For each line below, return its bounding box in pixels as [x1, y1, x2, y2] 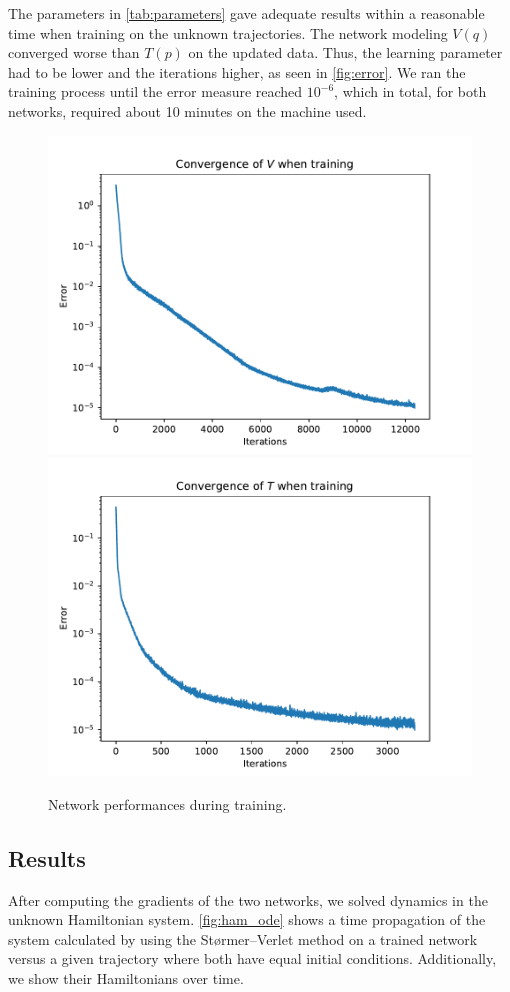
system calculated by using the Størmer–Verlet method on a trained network [8, 928, 478, 949]
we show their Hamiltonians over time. [8, 967, 244, 988]
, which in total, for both [334, 81, 487, 102]
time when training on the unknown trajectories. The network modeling [8, 22, 448, 43]
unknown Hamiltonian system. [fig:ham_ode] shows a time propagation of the [8, 909, 486, 930]
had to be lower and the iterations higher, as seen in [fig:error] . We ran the [8, 61, 466, 82]
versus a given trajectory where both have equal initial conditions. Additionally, [8, 948, 497, 969]
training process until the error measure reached [8, 81, 303, 102]
